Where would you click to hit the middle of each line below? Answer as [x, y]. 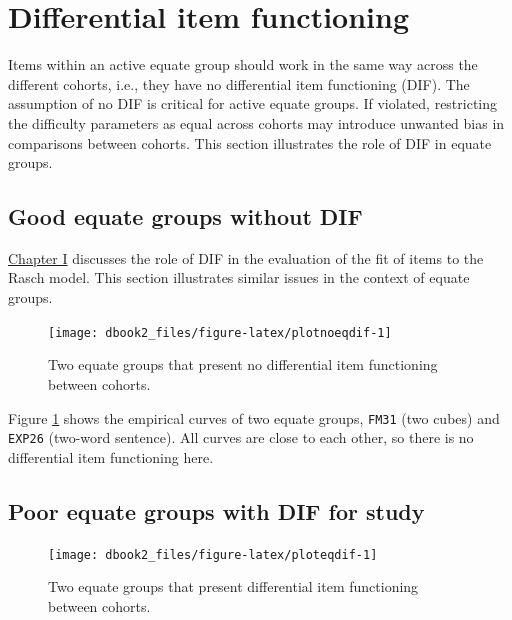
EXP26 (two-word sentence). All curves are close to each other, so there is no [241, 437]
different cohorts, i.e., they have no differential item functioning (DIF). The [239, 83]
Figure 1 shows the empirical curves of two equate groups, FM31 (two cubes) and [254, 417]
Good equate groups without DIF [185, 216]
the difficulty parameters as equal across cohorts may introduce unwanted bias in [256, 122]
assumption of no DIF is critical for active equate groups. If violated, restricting [253, 103]
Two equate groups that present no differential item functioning [243, 364]
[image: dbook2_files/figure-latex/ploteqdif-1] [213, 554]
